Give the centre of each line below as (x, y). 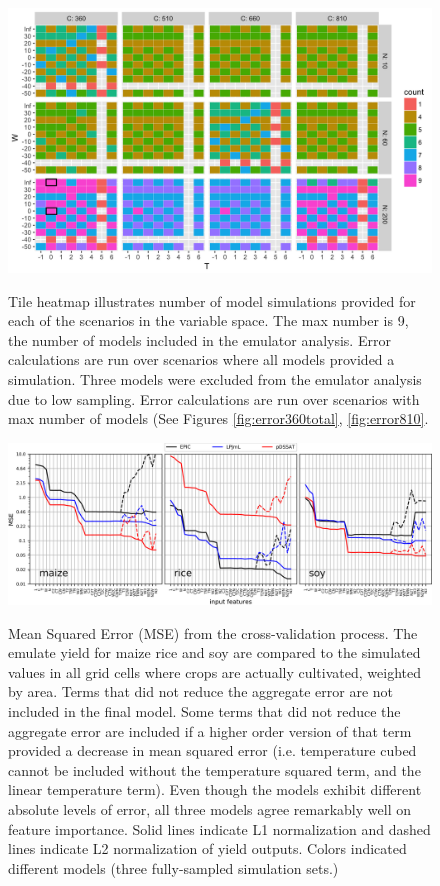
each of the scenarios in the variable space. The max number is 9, (208, 320)
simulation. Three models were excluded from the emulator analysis (215, 378)
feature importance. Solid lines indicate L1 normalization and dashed (219, 828)
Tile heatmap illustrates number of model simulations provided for (212, 300)
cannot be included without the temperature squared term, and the (214, 769)
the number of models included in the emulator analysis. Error (199, 339)
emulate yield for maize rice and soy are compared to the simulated (214, 652)
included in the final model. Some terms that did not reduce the (204, 711)
